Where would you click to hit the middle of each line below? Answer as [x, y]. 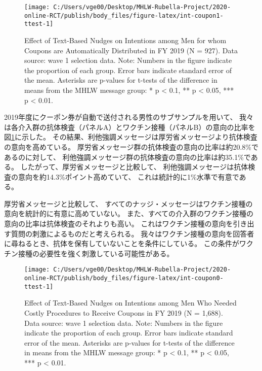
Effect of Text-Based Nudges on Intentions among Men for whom [125, 40]
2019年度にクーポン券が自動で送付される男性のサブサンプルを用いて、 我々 [129, 117]
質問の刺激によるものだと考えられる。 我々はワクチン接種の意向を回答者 [133, 233]
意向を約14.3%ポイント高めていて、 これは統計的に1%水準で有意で [128, 176]
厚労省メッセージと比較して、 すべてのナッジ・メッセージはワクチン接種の [128, 203]
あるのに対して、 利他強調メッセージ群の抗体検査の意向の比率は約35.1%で [127, 157]
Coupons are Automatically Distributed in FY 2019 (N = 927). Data [131, 50]
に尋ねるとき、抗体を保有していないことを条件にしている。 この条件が [122, 243]
